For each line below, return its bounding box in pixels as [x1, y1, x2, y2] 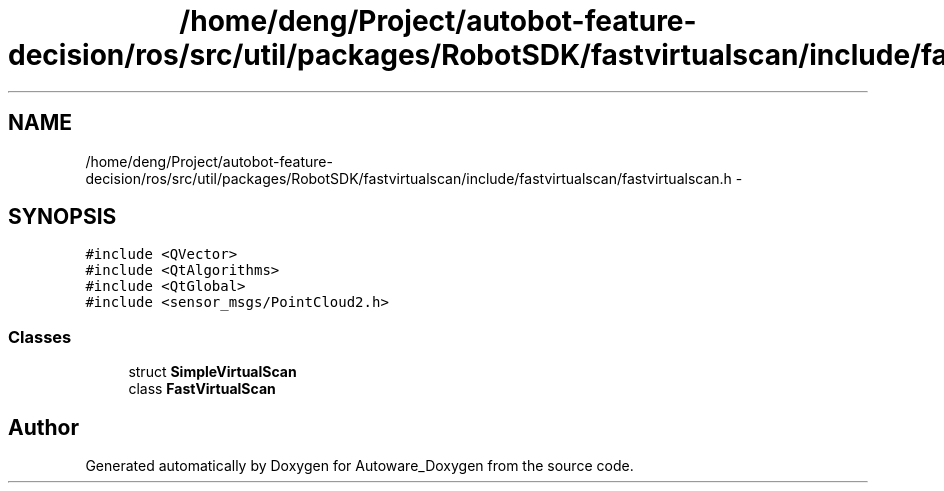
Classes [8, 326, 72, 347]
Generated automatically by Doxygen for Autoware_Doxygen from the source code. [85, 457, 634, 475]
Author [8, 414, 79, 440]
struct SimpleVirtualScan [128, 363, 297, 381]
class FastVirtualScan [128, 380, 276, 398]
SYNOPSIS [8, 204, 117, 230]
